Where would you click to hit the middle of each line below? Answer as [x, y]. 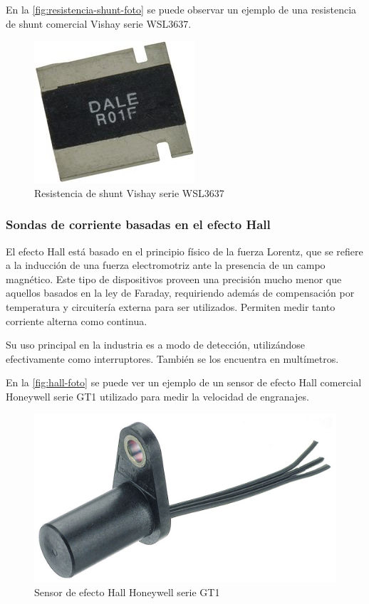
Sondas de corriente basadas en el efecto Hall [138, 224]
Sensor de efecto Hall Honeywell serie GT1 [127, 592]
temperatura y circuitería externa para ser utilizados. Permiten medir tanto [171, 306]
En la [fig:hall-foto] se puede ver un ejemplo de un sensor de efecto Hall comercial [184, 382]
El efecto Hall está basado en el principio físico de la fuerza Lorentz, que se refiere [184, 251]
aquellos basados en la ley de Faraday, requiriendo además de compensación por [180, 293]
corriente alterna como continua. [77, 320]
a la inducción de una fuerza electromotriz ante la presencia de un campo [166, 265]
